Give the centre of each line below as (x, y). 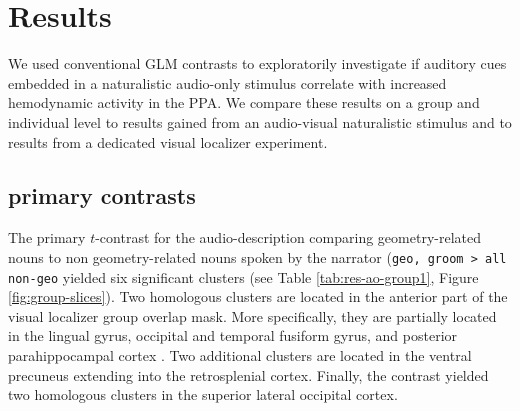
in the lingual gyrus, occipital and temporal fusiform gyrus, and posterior (233, 335)
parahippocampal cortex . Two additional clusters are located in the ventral (240, 354)
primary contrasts (102, 195)
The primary (47, 237)
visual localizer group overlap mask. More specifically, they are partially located (252, 315)
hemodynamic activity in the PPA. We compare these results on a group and (244, 102)
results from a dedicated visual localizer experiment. (168, 141)
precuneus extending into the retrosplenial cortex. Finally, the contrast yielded (248, 374)
